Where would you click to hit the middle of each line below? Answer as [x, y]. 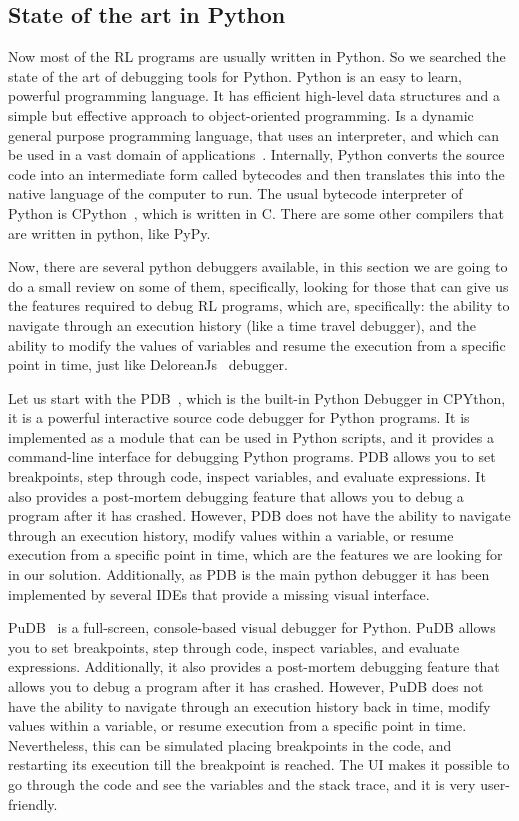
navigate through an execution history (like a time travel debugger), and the [242, 324]
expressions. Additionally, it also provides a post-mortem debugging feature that [254, 666]
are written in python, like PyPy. [109, 232]
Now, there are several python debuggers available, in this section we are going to [258, 266]
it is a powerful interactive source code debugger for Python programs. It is [239, 417]
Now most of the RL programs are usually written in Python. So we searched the [257, 56]
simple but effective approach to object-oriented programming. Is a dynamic [241, 114]
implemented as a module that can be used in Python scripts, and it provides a [251, 436]
